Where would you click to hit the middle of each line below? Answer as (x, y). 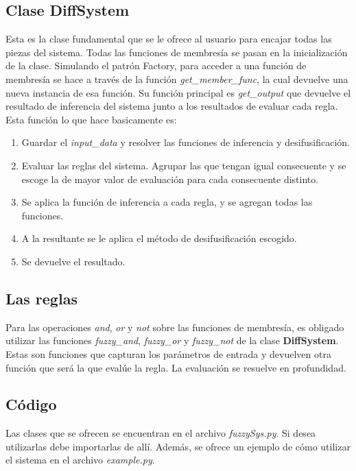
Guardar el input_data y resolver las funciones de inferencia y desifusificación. (186, 142)
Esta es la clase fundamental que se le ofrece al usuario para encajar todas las (169, 39)
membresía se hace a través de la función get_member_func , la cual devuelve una (177, 78)
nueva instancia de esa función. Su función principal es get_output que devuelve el (178, 92)
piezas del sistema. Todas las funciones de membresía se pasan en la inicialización (177, 52)
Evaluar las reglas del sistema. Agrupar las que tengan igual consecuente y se (184, 165)
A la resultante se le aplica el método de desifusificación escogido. (159, 238)
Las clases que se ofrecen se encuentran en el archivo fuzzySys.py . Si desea (161, 433)
